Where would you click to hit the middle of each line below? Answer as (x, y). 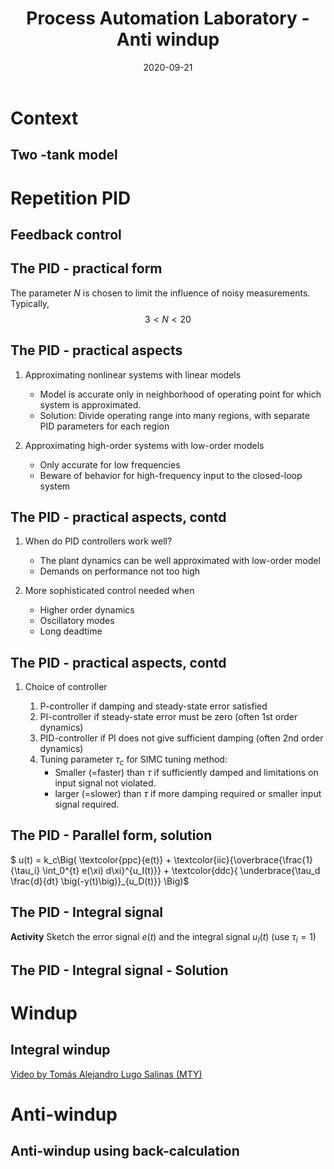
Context (44, 118)
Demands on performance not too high (120, 571)
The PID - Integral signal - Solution (119, 970)
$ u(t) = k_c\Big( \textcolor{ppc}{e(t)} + (91, 859)
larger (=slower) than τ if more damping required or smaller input (188, 793)
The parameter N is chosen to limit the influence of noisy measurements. (160, 293)
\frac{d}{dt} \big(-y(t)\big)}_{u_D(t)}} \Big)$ (100, 881)
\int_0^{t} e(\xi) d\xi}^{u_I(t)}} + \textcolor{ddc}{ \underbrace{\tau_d (181, 870)
